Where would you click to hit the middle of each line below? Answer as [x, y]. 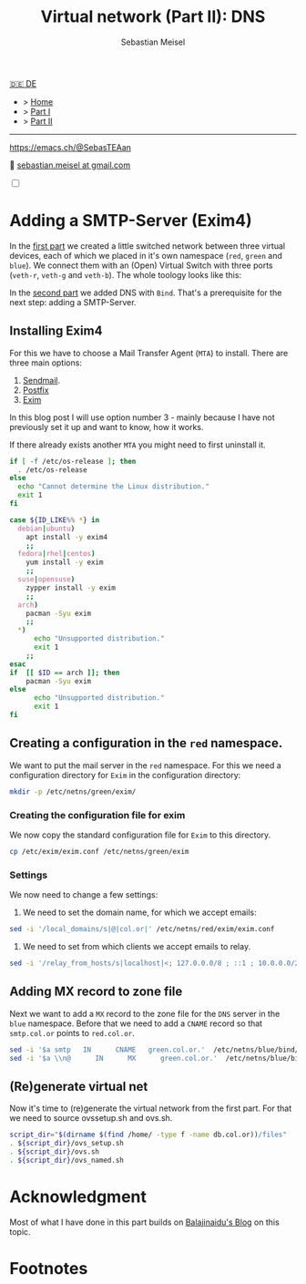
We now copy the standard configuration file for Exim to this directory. [140, 835]
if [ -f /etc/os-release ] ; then [73, 461]
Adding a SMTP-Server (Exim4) [131, 221]
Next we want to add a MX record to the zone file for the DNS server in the [145, 1013]
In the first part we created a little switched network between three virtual [147, 246]
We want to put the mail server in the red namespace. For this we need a [146, 765]
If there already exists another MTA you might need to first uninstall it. [138, 445]
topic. [20, 1231]
